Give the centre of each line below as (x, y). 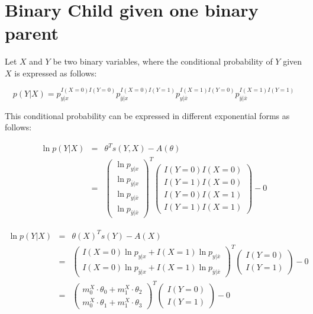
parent (32, 33)
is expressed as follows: (56, 73)
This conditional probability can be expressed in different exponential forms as (147, 115)
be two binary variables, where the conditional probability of (163, 61)
